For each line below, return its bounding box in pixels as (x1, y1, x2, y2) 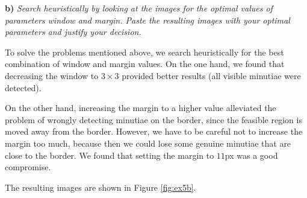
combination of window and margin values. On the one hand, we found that (5, 57, 285, 70)
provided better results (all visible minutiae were (122, 69, 301, 81)
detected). (5, 81, 42, 94)
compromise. (5, 161, 51, 173)
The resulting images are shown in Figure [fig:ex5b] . (5, 180, 196, 193)
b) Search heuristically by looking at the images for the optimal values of (5, 2, 273, 14)
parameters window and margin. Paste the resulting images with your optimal (5, 13, 290, 26)
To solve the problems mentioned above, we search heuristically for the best (5, 45, 284, 58)
